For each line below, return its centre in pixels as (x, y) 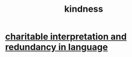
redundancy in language (57, 47)
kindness (84, 9)
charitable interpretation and (66, 37)
